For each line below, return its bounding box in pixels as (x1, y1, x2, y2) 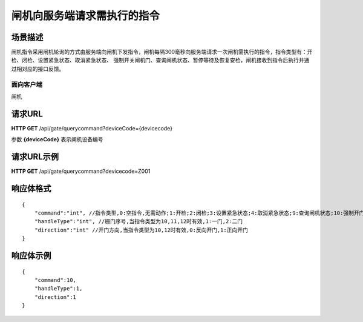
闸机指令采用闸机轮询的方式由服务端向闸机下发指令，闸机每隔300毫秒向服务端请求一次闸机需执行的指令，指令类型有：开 (11, 49, 313, 56)
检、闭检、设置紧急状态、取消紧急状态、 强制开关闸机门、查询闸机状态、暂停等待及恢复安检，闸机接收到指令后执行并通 (11, 56, 310, 64)
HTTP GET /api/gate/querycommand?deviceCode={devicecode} (11, 124, 172, 132)
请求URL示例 (11, 152, 59, 162)
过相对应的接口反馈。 (11, 65, 65, 72)
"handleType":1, (34, 285, 83, 292)
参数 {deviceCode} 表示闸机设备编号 (11, 136, 103, 143)
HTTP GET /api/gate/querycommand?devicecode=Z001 (11, 167, 151, 175)
